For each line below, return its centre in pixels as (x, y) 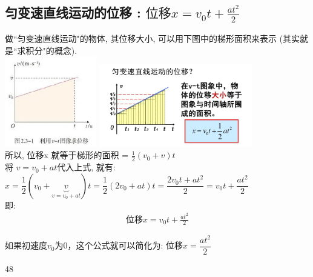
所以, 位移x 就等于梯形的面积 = (67, 155)
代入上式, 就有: (86, 167)
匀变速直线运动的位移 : (73, 12)
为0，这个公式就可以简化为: (109, 245)
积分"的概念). (51, 50)
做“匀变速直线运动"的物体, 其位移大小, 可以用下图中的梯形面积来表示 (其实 (153, 38)
